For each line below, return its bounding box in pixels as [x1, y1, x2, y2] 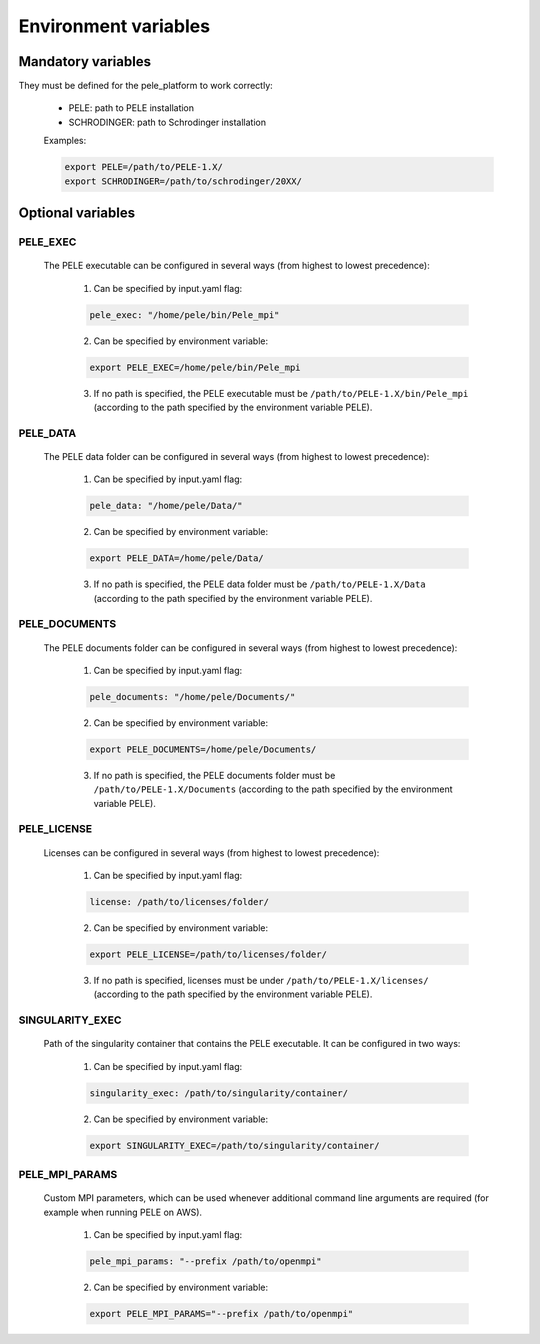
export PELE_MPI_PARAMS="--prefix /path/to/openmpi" [89, 1308, 354, 1319]
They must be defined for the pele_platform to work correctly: [18, 80, 274, 92]
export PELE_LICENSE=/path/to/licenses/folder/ [89, 948, 327, 960]
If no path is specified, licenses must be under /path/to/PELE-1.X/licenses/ [93, 974, 429, 986]
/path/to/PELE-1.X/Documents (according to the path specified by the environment [93, 783, 454, 795]
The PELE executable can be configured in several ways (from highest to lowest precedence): [43, 260, 430, 272]
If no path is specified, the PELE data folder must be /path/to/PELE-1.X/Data [93, 578, 426, 590]
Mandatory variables [18, 53, 152, 70]
